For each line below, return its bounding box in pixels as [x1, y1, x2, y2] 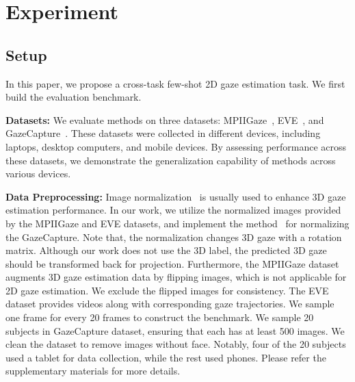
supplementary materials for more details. [5, 364, 181, 378]
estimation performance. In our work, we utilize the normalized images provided [5, 203, 341, 217]
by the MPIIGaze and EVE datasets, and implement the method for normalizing [5, 216, 350, 230]
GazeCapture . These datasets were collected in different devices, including [5, 126, 321, 140]
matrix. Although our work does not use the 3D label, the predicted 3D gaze [5, 243, 327, 257]
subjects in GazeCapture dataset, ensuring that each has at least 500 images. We [5, 323, 345, 338]
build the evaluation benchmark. [5, 90, 142, 104]
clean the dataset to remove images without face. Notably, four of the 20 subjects [5, 337, 346, 351]
